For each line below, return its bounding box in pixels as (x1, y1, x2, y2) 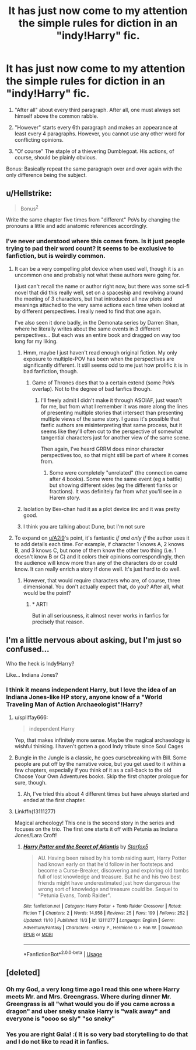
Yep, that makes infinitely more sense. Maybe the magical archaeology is (14, 737, 190, 744)
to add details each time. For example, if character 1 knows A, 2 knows (14, 540, 184, 547)
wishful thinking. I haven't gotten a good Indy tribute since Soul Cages (14, 742, 184, 749)
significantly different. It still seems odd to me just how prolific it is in (23, 362, 188, 369)
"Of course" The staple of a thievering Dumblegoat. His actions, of (14, 148, 174, 155)
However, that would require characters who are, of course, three (23, 577, 181, 584)
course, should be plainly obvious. (14, 154, 97, 161)
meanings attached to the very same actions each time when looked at (14, 301, 185, 308)
